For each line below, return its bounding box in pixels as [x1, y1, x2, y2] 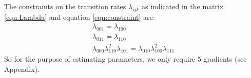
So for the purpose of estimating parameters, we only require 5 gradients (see [4, 54, 247, 64]
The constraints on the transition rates [4, 1, 126, 11]
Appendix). [4, 63, 40, 74]
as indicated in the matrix [142, 1, 224, 11]
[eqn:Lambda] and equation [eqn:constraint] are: [4, 11, 155, 22]
